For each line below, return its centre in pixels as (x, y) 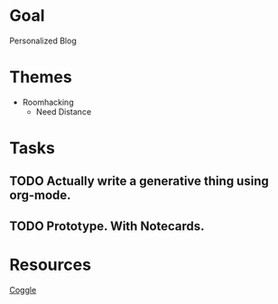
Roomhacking (48, 102)
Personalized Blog (43, 41)
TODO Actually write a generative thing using (139, 181)
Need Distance (64, 111)
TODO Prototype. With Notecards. (107, 226)
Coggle (23, 290)
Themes (41, 77)
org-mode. (40, 195)
